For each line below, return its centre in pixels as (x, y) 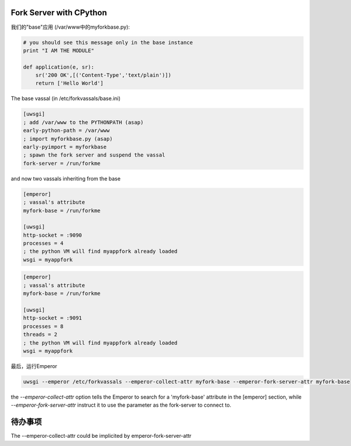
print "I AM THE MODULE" (59, 50)
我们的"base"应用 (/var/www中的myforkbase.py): (70, 27)
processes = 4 (43, 244)
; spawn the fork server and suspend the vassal (94, 155)
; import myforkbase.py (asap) (68, 139)
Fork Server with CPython (59, 13)
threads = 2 (40, 335)
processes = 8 (43, 326)
